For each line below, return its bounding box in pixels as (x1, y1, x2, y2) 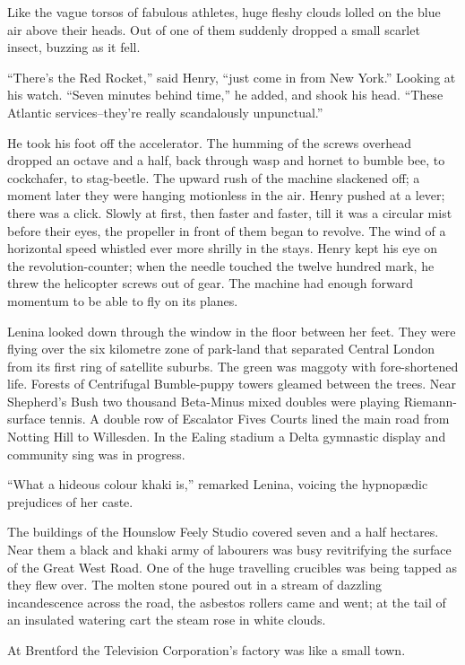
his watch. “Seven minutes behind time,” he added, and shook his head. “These (7, 85, 443, 104)
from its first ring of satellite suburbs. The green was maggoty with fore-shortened (7, 356, 459, 375)
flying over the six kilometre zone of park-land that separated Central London (7, 339, 435, 358)
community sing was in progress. (7, 444, 185, 463)
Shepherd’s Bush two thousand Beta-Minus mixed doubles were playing (7, 391, 400, 410)
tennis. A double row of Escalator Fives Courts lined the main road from (49, 409, 450, 428)
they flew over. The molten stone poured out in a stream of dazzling (7, 575, 382, 594)
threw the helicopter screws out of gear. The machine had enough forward (7, 274, 414, 293)
